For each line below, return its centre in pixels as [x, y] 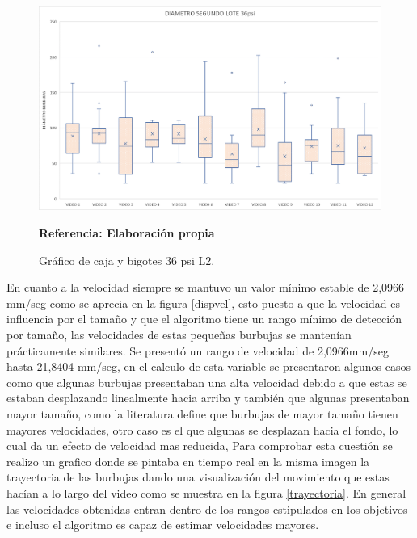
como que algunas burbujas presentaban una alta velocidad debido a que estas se [207, 382]
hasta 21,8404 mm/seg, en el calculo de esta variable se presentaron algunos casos [208, 366]
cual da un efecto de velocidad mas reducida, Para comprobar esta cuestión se [200, 446]
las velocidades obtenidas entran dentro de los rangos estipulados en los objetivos [207, 509]
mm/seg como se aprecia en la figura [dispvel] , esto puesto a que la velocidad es [203, 303]
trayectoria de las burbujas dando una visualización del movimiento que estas [198, 477]
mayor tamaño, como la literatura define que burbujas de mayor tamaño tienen [202, 413]
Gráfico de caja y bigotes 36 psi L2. [127, 260]
